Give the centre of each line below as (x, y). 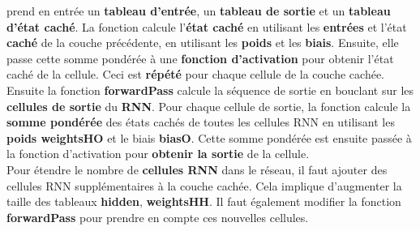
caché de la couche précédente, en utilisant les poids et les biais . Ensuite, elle (203, 43)
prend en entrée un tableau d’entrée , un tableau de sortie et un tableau (199, 11)
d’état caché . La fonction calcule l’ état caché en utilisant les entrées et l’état (207, 26)
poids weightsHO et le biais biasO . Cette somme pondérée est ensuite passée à (209, 137)
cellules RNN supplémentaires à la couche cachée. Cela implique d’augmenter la (204, 185)
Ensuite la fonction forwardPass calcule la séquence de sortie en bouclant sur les (210, 90)
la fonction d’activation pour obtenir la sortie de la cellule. (158, 154)
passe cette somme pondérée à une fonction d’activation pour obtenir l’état (200, 58)
